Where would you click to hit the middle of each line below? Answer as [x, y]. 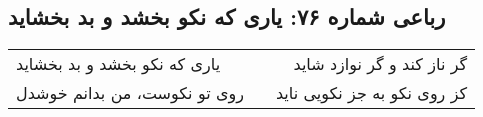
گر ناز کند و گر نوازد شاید [380, 64]
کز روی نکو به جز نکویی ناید [371, 93]
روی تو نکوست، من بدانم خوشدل [130, 93]
